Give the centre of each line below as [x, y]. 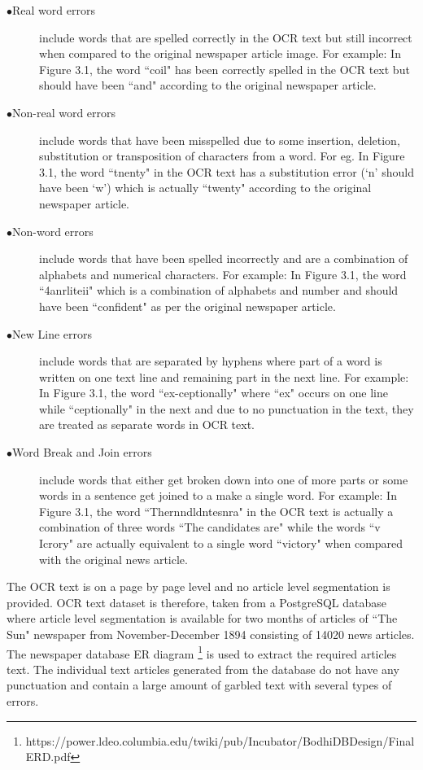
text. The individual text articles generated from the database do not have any [203, 669]
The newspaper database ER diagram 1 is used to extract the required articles [202, 652]
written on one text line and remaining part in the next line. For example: [224, 376]
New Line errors [52, 333]
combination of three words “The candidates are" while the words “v [210, 527]
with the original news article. [113, 559]
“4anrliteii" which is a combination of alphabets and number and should [219, 290]
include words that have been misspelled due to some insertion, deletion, [220, 140]
